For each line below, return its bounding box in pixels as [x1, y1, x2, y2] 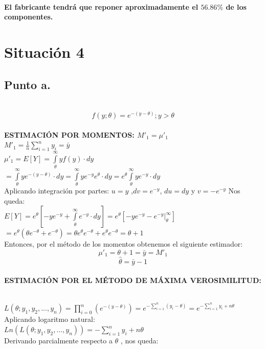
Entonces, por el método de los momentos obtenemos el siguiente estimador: [4, 238, 243, 249]
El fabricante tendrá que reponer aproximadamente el [4, 1, 198, 12]
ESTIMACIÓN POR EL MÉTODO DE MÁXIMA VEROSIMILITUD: [4, 275, 261, 286]
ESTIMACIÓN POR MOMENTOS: [4, 129, 135, 140]
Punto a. [4, 76, 51, 92]
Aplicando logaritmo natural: [4, 314, 95, 324]
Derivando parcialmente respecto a [4, 335, 113, 346]
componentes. [4, 11, 53, 22]
